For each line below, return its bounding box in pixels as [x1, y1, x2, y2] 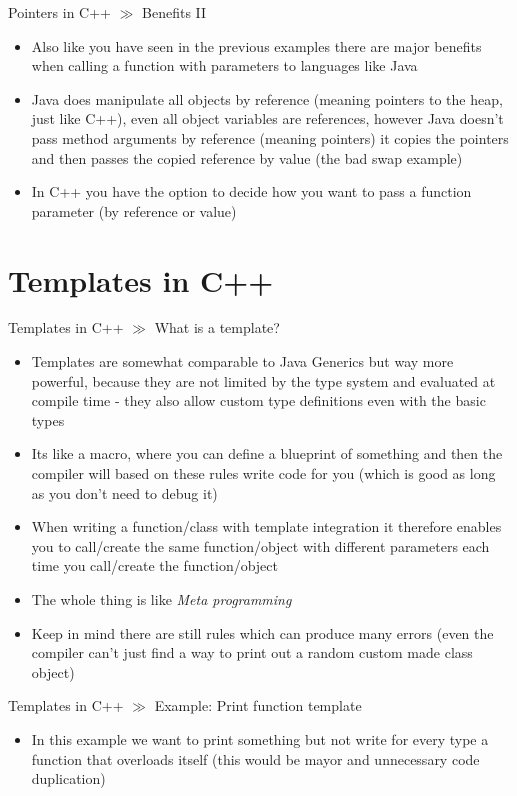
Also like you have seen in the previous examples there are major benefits [31, 35, 482, 56]
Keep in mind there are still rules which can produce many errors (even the [31, 622, 494, 643]
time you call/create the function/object [31, 555, 278, 576]
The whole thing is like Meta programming [31, 589, 292, 609]
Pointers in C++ [8, 2, 111, 22]
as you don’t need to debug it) [31, 482, 218, 503]
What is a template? [154, 317, 280, 338]
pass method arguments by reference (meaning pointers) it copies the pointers [31, 127, 509, 148]
